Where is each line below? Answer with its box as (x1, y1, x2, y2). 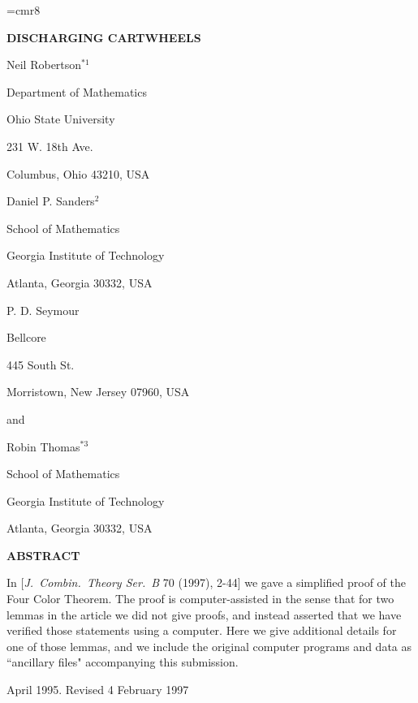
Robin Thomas (6, 438, 80, 455)
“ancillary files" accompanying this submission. (6, 653, 239, 671)
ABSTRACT (6, 546, 80, 563)
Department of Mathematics (6, 83, 147, 100)
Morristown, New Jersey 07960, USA (6, 383, 190, 400)
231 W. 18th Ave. (6, 137, 93, 154)
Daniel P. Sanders (6, 192, 95, 209)
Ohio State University (6, 110, 115, 127)
